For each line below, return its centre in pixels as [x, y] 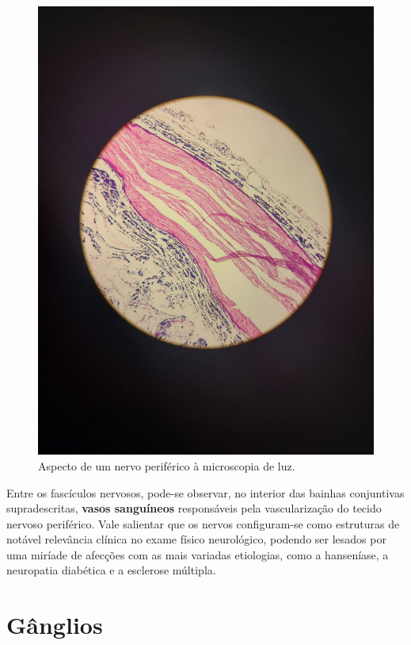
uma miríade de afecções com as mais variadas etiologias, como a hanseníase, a [198, 554]
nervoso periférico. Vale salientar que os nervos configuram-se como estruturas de [203, 523]
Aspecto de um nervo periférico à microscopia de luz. [167, 465]
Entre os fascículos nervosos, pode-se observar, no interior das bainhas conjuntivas [205, 492]
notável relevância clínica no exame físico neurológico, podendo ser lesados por [196, 539]
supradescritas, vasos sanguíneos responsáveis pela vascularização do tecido [194, 508]
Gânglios [55, 625]
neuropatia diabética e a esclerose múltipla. [111, 570]
